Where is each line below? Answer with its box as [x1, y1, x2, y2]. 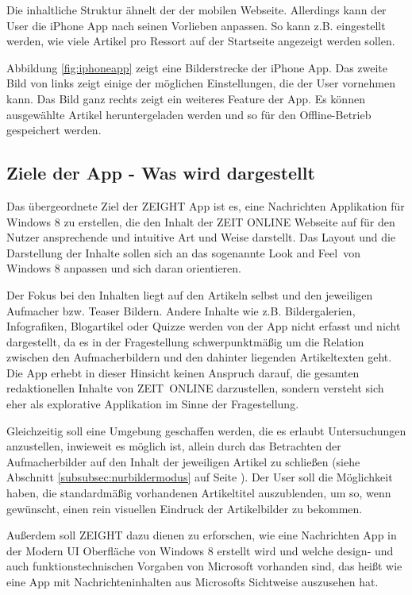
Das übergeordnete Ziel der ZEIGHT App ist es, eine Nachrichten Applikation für [6, 197, 405, 214]
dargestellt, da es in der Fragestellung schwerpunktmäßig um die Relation [6, 333, 364, 350]
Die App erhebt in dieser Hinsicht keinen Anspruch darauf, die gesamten [6, 364, 360, 381]
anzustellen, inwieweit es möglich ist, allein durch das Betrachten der [6, 438, 341, 454]
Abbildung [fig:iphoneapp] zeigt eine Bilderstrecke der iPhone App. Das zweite [6, 59, 388, 75]
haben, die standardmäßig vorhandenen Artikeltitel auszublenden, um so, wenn [6, 485, 391, 501]
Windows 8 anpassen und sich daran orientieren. [6, 260, 242, 276]
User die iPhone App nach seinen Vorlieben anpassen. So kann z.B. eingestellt [6, 17, 386, 33]
